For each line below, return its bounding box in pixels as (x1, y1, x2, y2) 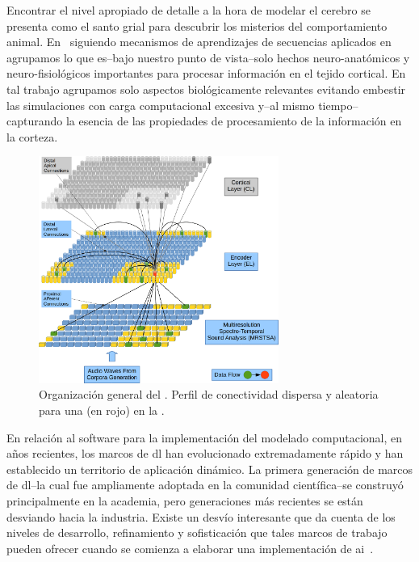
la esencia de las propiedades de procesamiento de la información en (65, 112, 402, 129)
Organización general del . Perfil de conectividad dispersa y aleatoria (39, 386, 379, 403)
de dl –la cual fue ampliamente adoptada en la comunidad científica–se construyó (6, 476, 404, 493)
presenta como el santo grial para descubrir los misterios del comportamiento (6, 17, 388, 34)
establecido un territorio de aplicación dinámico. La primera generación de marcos (6, 460, 413, 477)
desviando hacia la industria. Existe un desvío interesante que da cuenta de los (6, 508, 396, 525)
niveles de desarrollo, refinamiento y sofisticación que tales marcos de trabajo (6, 524, 388, 541)
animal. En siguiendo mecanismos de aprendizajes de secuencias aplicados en (6, 33, 392, 50)
